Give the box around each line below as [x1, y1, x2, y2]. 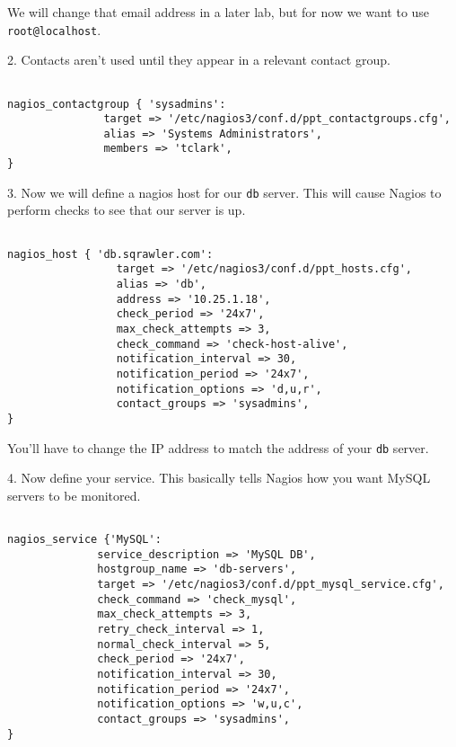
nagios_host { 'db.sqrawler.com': [7, 247, 214, 261]
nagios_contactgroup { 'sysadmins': [7, 97, 226, 111]
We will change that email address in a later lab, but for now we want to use [7, 3, 430, 21]
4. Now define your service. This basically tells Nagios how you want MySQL [7, 468, 431, 487]
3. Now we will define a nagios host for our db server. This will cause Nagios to [7, 182, 442, 201]
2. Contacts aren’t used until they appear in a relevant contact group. [7, 50, 390, 69]
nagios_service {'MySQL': [7, 533, 162, 547]
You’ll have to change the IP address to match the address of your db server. [7, 438, 429, 457]
